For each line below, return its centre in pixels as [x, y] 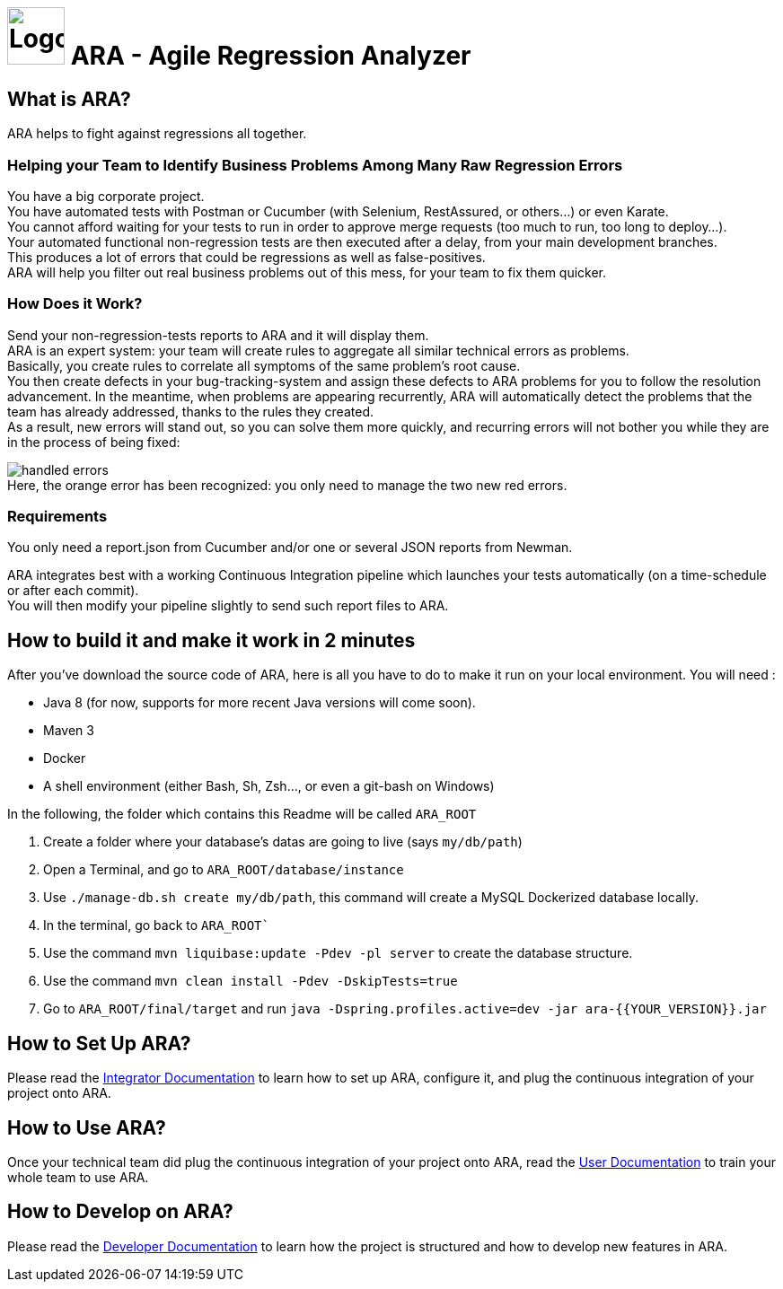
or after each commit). [73, 591]
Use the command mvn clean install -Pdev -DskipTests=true [251, 981]
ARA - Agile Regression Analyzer [271, 56]
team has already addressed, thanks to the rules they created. [190, 411]
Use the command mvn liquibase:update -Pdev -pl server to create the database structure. [338, 953]
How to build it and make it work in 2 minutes [211, 640]
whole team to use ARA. [78, 1177]
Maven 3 [69, 731]
